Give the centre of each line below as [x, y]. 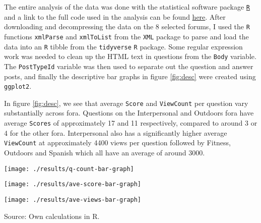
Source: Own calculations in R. [52, 216]
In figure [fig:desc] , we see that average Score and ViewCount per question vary [126, 103]
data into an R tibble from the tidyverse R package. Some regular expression [123, 46]
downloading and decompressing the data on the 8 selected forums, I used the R [127, 26]
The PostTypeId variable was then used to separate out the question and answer [129, 66]
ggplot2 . [18, 86]
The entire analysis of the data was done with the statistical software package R [127, 7]
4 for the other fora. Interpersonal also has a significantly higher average [116, 132]
